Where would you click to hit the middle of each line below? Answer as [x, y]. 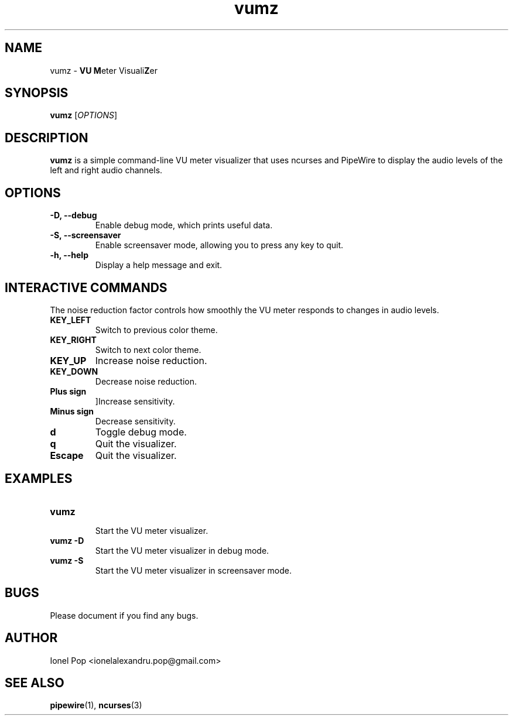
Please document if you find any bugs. [124, 615]
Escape [67, 455]
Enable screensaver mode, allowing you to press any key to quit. [219, 245]
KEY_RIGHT [73, 340]
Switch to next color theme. [148, 349]
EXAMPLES [39, 479]
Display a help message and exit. [159, 265]
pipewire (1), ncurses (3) [96, 705]
